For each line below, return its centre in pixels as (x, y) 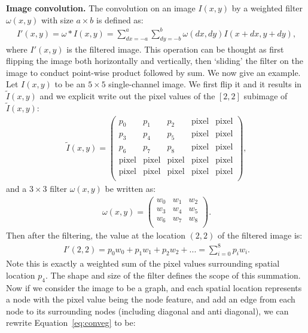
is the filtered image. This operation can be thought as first (175, 49)
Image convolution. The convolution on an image (101, 8)
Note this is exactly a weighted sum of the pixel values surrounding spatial (143, 263)
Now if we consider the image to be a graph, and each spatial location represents (154, 287)
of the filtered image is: (260, 235)
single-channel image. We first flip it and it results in (205, 84)
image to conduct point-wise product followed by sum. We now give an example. (153, 72)
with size (57, 19)
